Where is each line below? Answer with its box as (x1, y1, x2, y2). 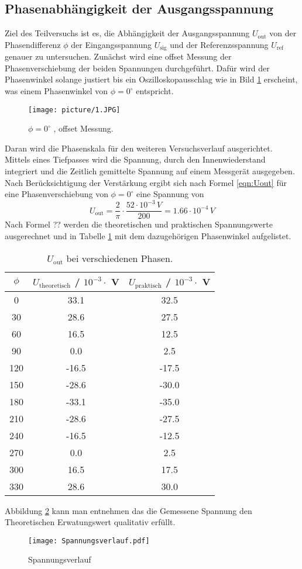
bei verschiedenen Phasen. (66, 251, 173, 265)
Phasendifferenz (5, 38, 61, 50)
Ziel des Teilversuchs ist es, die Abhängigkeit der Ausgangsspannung (5, 27, 250, 39)
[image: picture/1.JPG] (28, 105, 121, 114)
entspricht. (136, 85, 174, 97)
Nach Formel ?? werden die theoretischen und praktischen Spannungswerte (5, 218, 273, 230)
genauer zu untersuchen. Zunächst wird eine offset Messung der (5, 50, 232, 63)
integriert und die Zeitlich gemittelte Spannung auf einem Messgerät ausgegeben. (5, 165, 295, 177)
